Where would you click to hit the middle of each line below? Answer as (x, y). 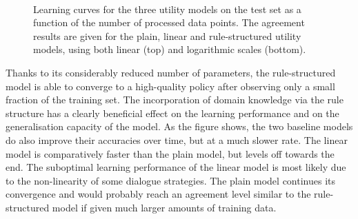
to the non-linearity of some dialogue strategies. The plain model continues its (171, 180)
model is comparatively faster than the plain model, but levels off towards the (170, 153)
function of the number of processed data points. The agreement (169, 22)
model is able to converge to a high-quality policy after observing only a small (170, 86)
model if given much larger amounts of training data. (164, 207)
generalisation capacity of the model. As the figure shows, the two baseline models (179, 126)
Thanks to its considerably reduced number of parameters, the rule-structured (171, 72)
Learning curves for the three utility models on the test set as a (167, 9)
